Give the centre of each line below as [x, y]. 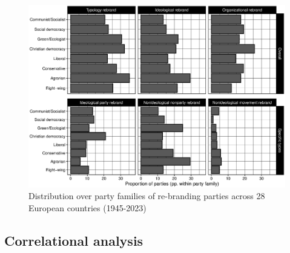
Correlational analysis [74, 241]
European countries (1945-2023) [87, 208]
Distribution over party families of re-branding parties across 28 [147, 196]
